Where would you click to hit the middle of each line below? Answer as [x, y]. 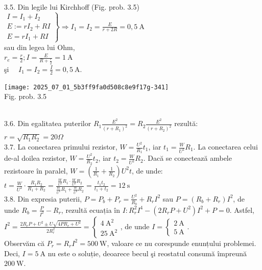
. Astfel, [242, 210]
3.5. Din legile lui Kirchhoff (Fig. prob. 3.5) [72, 7]
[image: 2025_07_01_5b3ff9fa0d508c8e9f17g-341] [87, 87]
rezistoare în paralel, [36, 170]
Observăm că [25, 243]
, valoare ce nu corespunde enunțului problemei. [182, 243]
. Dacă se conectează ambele [187, 158]
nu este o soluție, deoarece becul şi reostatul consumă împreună [147, 253]
